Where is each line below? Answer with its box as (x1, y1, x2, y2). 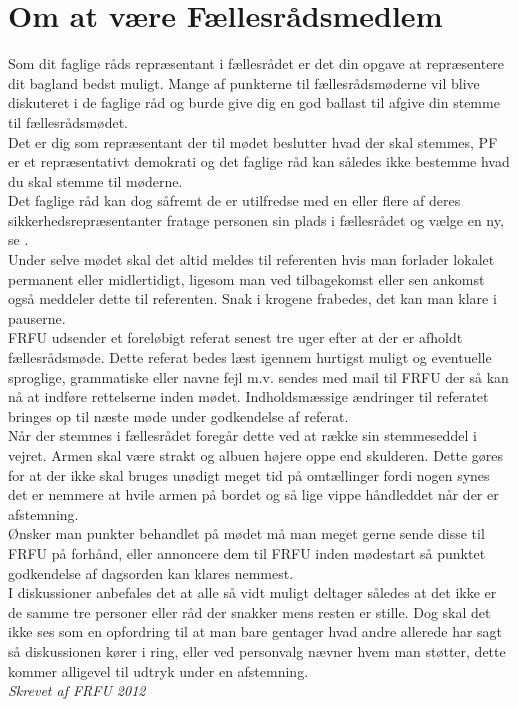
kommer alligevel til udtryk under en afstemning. (8, 660, 309, 681)
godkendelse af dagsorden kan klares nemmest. (8, 562, 294, 583)
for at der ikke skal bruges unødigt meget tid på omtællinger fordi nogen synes (8, 464, 490, 485)
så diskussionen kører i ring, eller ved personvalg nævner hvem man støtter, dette (8, 640, 506, 661)
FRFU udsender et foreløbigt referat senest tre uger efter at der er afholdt (8, 327, 463, 348)
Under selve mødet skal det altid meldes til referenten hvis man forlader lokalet (8, 249, 495, 270)
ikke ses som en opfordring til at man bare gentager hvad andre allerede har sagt (8, 621, 503, 642)
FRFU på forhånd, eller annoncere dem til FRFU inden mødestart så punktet (8, 542, 486, 563)
